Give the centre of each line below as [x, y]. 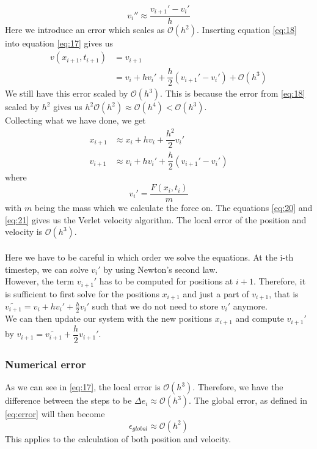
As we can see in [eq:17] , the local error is [83, 387]
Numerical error [46, 364]
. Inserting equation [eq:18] [247, 30]
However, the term [40, 281]
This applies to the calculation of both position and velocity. [118, 438]
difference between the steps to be [68, 400]
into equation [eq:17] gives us [59, 43]
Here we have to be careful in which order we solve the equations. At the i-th [149, 257]
